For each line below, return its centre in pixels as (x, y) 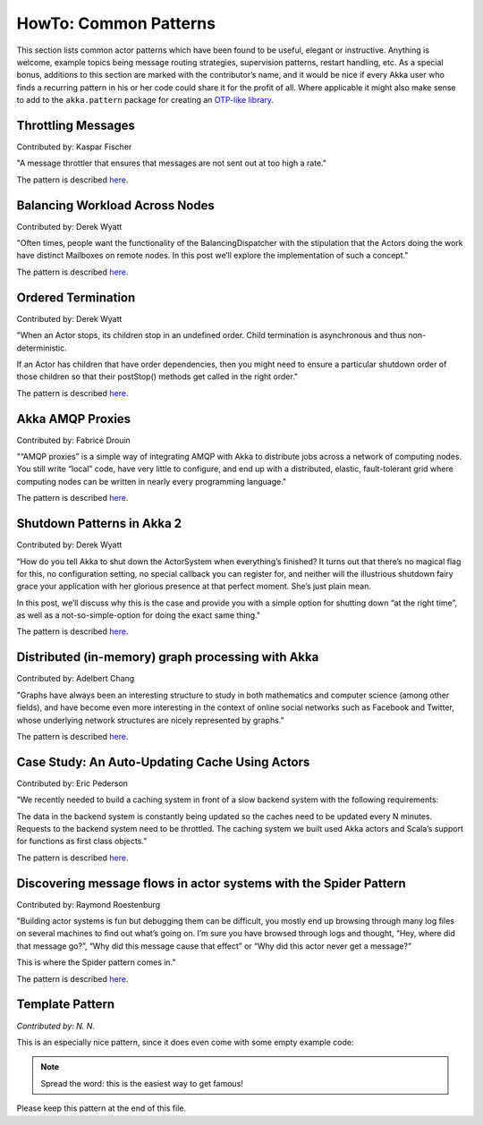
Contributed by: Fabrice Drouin (74, 440)
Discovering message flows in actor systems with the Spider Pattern (211, 883)
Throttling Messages (76, 125)
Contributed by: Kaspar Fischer (74, 147)
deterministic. (42, 348)
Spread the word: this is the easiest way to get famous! (142, 1083)
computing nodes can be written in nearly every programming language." (152, 481)
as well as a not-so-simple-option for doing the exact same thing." (139, 615)
